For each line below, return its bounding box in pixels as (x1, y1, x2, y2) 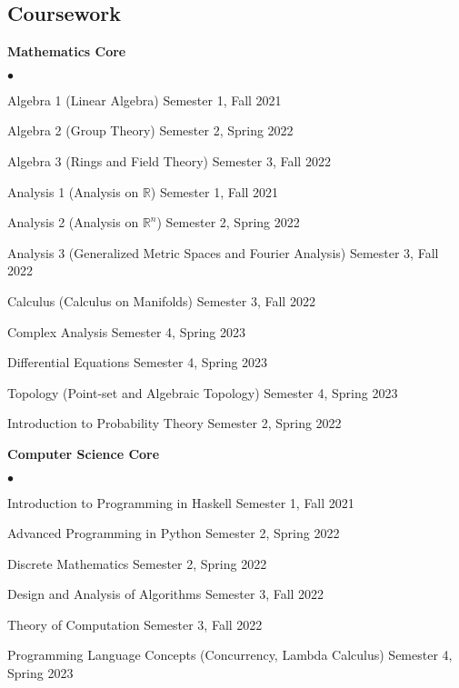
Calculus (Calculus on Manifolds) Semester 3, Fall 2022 (7, 291, 315, 310)
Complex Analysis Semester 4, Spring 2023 (7, 322, 246, 341)
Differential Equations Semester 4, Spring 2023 (7, 353, 268, 372)
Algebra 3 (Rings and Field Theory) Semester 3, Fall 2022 (7, 151, 331, 170)
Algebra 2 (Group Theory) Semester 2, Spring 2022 (7, 121, 294, 140)
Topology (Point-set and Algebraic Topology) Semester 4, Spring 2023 (7, 383, 398, 402)
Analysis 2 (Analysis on (7, 213, 139, 232)
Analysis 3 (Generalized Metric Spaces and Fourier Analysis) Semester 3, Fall (7, 243, 439, 262)
